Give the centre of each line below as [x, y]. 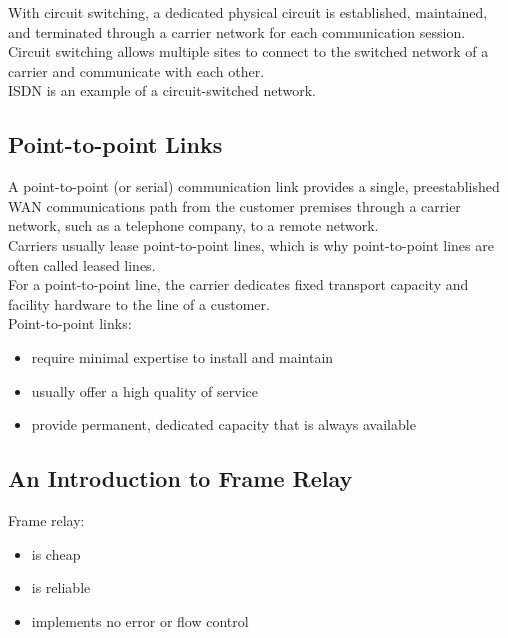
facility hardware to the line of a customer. [139, 303]
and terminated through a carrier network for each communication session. [237, 31]
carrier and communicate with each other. [136, 70]
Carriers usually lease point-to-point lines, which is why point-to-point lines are [251, 244]
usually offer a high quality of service [144, 390]
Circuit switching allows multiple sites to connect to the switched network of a [248, 51]
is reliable [61, 587]
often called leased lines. [82, 264]
